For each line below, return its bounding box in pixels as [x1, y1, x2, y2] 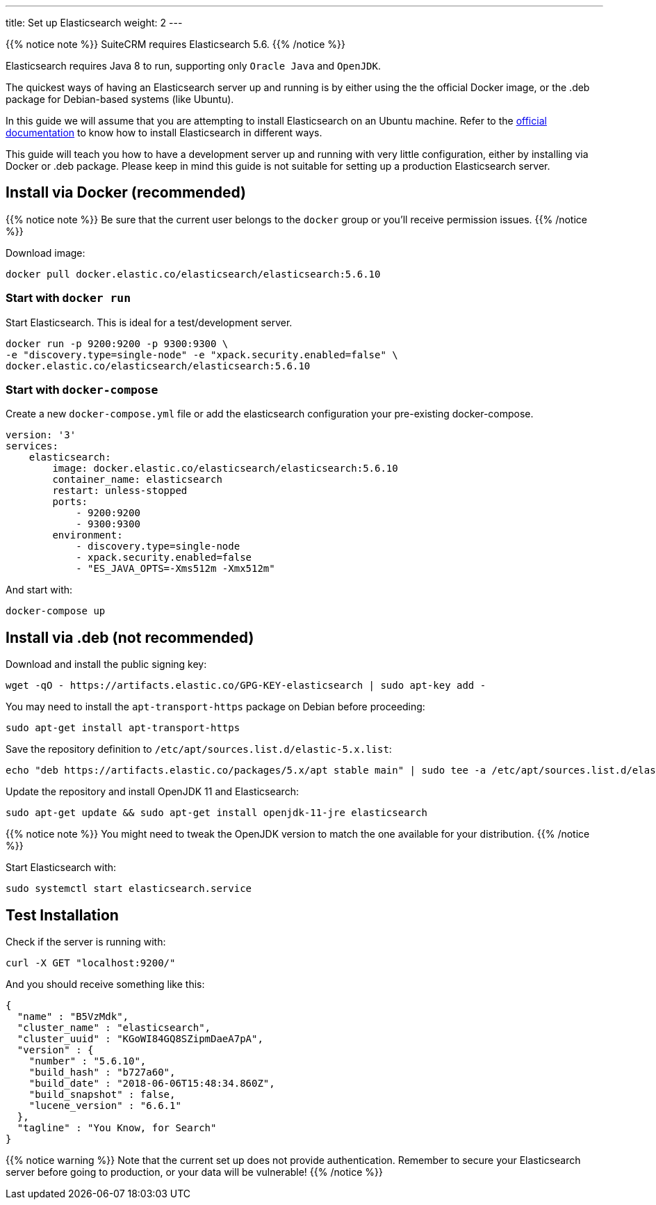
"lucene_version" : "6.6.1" [28, 1100, 181, 1112]
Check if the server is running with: [6, 936, 166, 948]
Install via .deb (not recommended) [6, 628, 254, 646]
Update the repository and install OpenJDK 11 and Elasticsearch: [6, 785, 299, 798]
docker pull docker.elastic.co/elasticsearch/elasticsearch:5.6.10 [6, 268, 381, 280]
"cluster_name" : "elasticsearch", [17, 1022, 211, 1034]
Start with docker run [6, 291, 131, 305]
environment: [52, 529, 123, 541]
